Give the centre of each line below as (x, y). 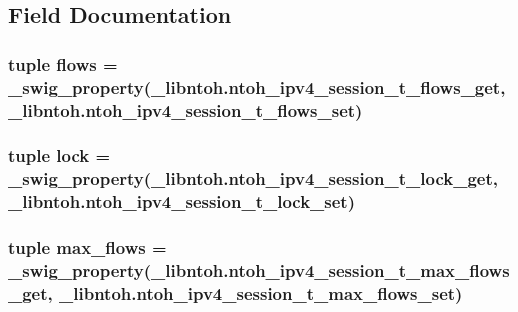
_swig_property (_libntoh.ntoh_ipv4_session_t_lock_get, (253, 178)
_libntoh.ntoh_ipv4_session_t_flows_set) (185, 109)
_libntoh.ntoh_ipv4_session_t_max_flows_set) (261, 292)
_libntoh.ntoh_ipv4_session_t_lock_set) (181, 201)
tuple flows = (63, 63)
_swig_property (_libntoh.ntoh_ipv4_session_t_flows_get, (257, 86)
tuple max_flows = (87, 247)
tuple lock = (59, 155)
